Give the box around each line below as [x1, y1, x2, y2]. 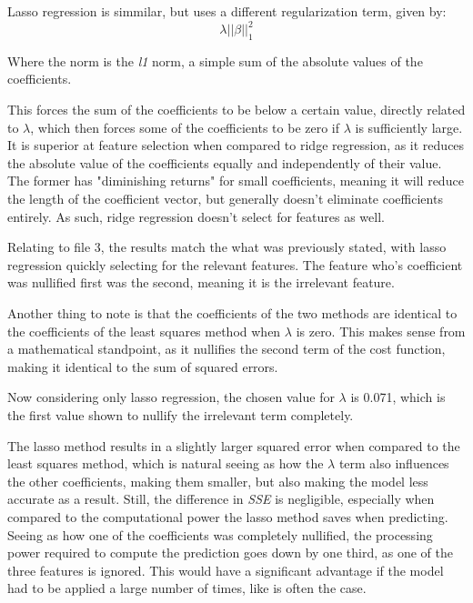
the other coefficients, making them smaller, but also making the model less [7, 471, 428, 490]
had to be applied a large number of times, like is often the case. [7, 578, 367, 598]
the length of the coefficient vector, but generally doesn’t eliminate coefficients [7, 189, 443, 208]
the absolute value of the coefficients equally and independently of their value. [7, 153, 442, 172]
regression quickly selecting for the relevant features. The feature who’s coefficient [7, 255, 463, 274]
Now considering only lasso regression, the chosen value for [7, 387, 335, 407]
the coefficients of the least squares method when [7, 321, 281, 340]
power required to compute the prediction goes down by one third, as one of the [7, 543, 453, 562]
